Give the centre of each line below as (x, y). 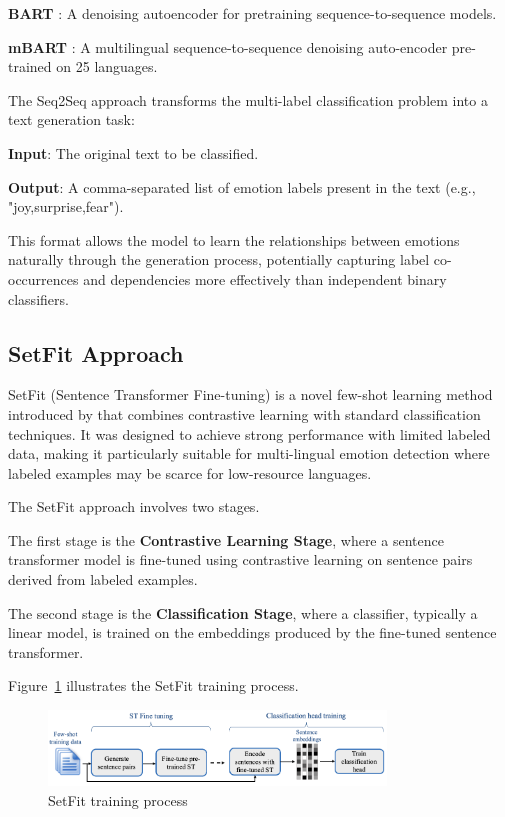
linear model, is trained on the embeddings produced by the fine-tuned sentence (252, 632)
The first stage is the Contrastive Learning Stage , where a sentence (226, 539)
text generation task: (71, 119)
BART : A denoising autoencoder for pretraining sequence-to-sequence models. (252, 13)
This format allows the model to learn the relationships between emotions (234, 239)
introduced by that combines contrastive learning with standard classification (244, 413)
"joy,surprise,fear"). (66, 206)
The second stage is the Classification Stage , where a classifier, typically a (243, 612)
